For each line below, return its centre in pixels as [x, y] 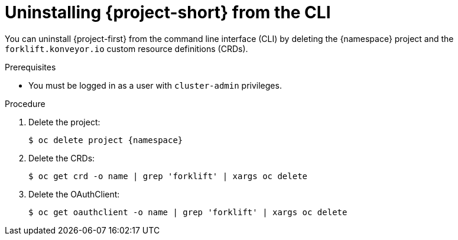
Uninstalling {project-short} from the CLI [168, 12]
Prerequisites [30, 67]
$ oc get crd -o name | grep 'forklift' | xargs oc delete [168, 176]
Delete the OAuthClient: [74, 194]
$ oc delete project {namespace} [106, 140]
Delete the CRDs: [62, 158]
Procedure [25, 103]
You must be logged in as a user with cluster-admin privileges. [155, 85]
